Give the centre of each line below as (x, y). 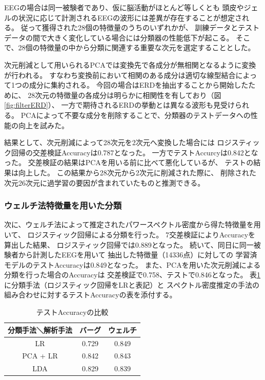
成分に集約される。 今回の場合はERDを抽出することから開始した (139, 85)
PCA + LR (40, 356)
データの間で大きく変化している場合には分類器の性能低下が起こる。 (119, 37)
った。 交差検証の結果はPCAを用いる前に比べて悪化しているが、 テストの (129, 162)
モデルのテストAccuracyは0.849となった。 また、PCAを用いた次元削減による (132, 264)
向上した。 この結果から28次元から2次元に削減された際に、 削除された (137, 172)
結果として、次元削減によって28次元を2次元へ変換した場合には (109, 142)
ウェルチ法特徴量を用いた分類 (63, 205)
